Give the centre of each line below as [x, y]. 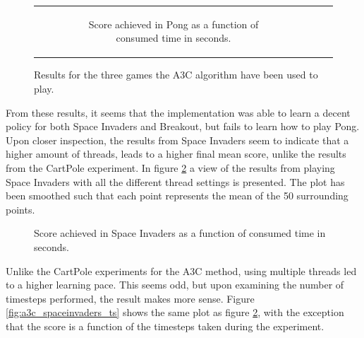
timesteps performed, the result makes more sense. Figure [130, 298]
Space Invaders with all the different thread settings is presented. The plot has [175, 181]
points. [20, 209]
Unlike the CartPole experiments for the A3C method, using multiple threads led [181, 270]
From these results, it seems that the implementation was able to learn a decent [178, 112]
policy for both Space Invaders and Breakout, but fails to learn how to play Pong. [183, 126]
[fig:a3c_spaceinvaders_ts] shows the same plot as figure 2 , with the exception [175, 312]
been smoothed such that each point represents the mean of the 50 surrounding [177, 196]
